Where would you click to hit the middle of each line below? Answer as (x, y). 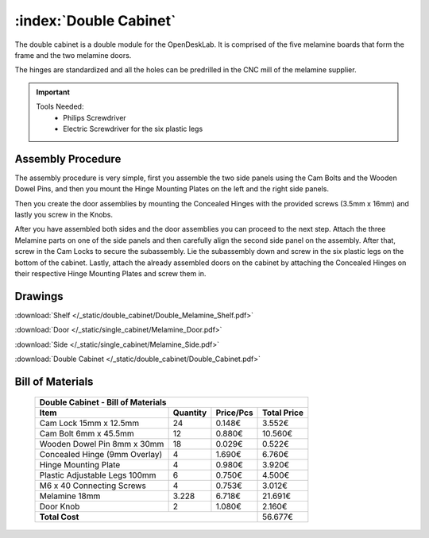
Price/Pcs (234, 413)
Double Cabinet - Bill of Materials (103, 402)
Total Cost (59, 517)
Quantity (190, 413)
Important (53, 92)
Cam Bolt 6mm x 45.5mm (87, 434)
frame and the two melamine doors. (73, 55)
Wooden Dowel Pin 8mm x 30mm (102, 444)
